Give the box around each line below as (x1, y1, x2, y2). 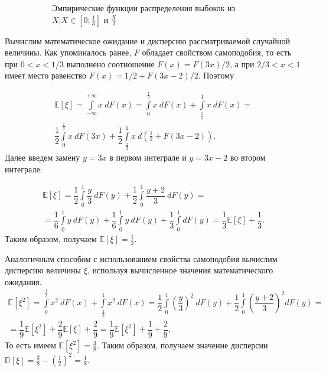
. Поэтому (198, 69, 234, 81)
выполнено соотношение (66, 57, 155, 70)
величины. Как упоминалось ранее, (5, 46, 132, 58)
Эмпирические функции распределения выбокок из (52, 2, 236, 14)
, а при (229, 57, 255, 70)
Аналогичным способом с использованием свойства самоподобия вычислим (5, 252, 278, 265)
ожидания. (5, 275, 42, 288)
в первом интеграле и (109, 151, 187, 164)
